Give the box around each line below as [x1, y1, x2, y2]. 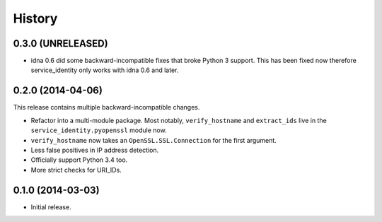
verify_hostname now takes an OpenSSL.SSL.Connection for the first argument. [30, 136, 277, 144]
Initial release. [30, 202, 71, 211]
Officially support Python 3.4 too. [30, 156, 128, 164]
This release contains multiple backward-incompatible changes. [13, 103, 200, 112]
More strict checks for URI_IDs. [30, 165, 122, 174]
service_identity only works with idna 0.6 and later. [30, 66, 179, 74]
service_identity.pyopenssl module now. [30, 126, 167, 134]
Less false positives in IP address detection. [30, 146, 159, 154]
